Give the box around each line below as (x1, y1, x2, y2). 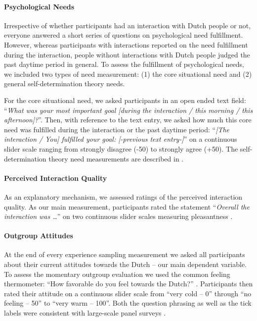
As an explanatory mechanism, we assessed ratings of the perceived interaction (4, 191, 243, 202)
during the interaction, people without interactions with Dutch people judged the (4, 49, 250, 59)
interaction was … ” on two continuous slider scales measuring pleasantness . (4, 211, 233, 221)
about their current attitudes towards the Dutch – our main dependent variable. (4, 259, 247, 269)
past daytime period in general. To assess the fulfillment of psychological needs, (4, 59, 244, 69)
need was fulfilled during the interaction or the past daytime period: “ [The (4, 124, 230, 134)
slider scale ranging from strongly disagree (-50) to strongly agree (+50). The (4, 143, 238, 154)
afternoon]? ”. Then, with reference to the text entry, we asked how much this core (4, 114, 252, 125)
